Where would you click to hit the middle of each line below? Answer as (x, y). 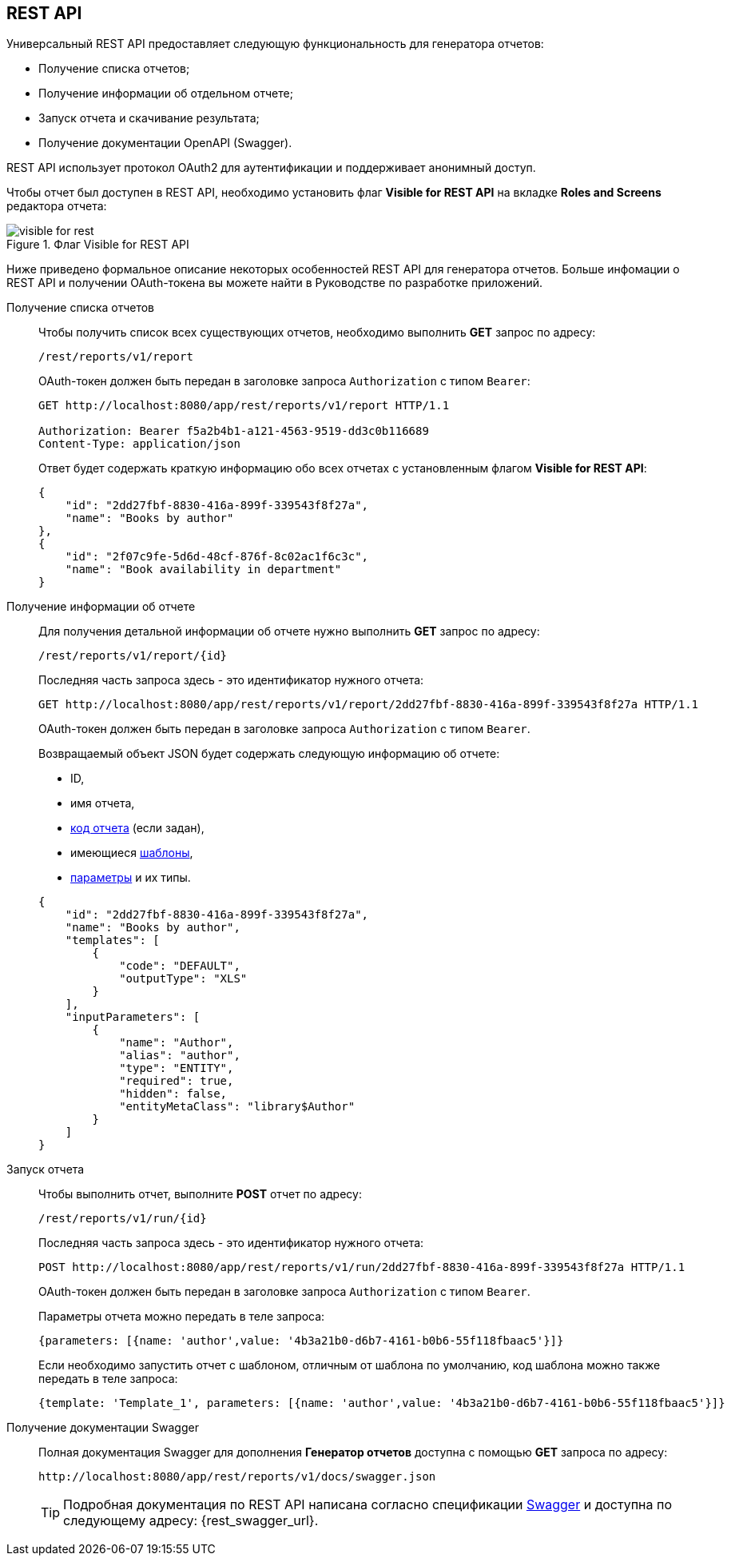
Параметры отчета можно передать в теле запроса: (182, 1317)
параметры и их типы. (131, 878)
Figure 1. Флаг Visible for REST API (98, 245)
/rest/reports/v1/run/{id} (123, 1219)
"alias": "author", (180, 1056)
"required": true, (177, 1081)
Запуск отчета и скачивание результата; (149, 118)
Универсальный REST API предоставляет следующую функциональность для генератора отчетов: (275, 44)
